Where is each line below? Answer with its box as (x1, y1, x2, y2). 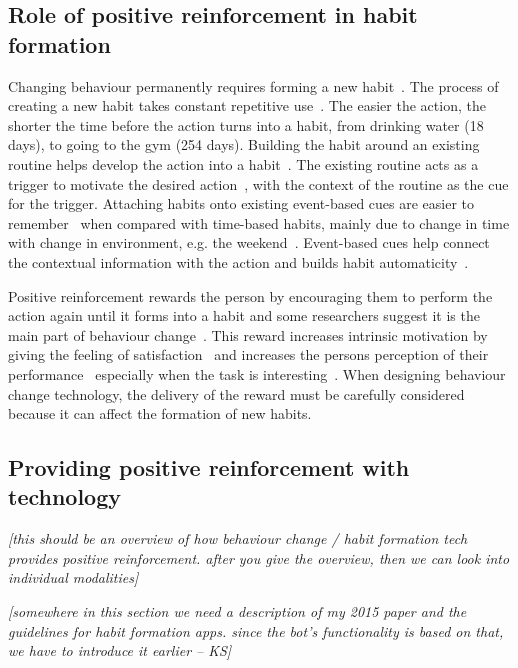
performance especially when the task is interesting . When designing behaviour (8, 363, 506, 384)
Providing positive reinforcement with (8, 452, 410, 483)
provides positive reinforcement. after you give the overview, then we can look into (8, 547, 510, 568)
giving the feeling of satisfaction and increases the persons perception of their (8, 344, 489, 365)
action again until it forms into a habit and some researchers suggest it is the (8, 305, 480, 326)
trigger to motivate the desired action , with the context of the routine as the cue (8, 173, 509, 194)
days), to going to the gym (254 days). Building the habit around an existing (8, 134, 480, 155)
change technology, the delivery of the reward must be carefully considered (8, 383, 465, 404)
